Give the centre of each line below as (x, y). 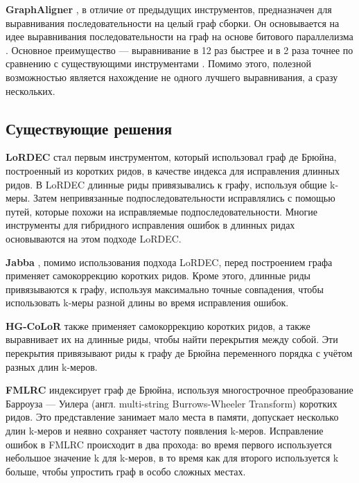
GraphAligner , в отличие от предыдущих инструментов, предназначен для (169, 9)
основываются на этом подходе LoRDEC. (94, 238)
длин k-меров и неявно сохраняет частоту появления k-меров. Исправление (165, 431)
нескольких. (30, 90)
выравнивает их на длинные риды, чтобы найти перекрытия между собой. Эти (172, 339)
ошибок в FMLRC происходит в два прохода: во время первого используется (169, 444)
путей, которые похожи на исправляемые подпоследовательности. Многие (162, 211)
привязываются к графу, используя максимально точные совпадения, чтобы (165, 289)
